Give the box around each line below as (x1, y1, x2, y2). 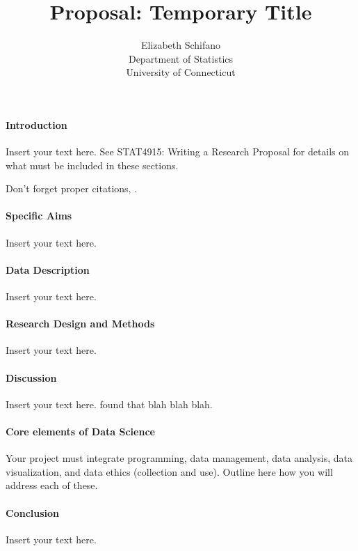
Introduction (6, 117, 67, 132)
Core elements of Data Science (6, 424, 155, 439)
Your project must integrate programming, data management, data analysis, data (6, 451, 352, 465)
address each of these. (6, 478, 98, 492)
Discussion (6, 370, 57, 385)
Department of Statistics (128, 51, 234, 65)
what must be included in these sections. (6, 157, 179, 172)
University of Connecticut (126, 65, 236, 79)
